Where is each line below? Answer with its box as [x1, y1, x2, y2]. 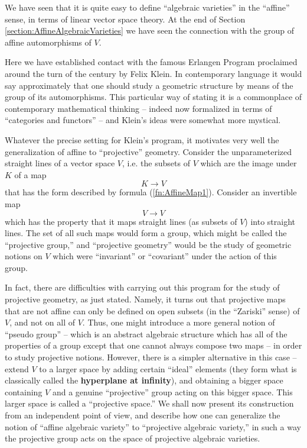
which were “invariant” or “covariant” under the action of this [53, 250, 277, 262]
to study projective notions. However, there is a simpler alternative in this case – [5, 351, 297, 363]
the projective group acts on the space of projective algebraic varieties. [5, 432, 260, 444]
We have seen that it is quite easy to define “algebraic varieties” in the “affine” [5, 1, 290, 13]
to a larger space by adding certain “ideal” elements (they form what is [39, 362, 297, 375]
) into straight [244, 215, 296, 227]
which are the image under [200, 157, 297, 169]
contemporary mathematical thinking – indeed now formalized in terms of [5, 102, 272, 114]
